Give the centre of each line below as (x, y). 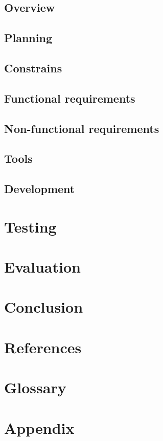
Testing (30, 226)
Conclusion (44, 307)
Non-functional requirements (82, 128)
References (43, 347)
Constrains (33, 68)
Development (40, 189)
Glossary (35, 387)
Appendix (39, 427)
